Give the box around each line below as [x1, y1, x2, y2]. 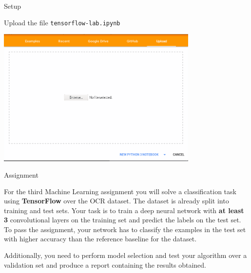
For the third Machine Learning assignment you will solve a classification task [4, 186, 236, 196]
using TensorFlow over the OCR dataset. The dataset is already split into [4, 196, 229, 206]
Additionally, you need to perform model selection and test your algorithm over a [4, 250, 247, 260]
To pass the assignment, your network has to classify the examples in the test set [4, 224, 246, 234]
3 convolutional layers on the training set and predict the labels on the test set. [4, 215, 241, 225]
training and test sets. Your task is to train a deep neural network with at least [4, 205, 244, 215]
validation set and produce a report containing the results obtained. [4, 259, 206, 270]
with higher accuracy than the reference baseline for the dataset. [4, 234, 197, 244]
